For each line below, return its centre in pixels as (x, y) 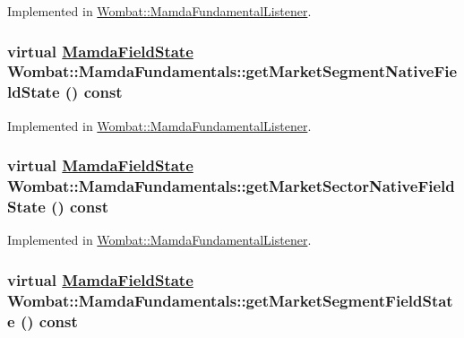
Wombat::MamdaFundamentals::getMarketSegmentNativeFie (232, 71)
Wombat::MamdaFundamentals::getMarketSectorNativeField (231, 186)
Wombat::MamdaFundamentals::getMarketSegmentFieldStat (230, 300)
